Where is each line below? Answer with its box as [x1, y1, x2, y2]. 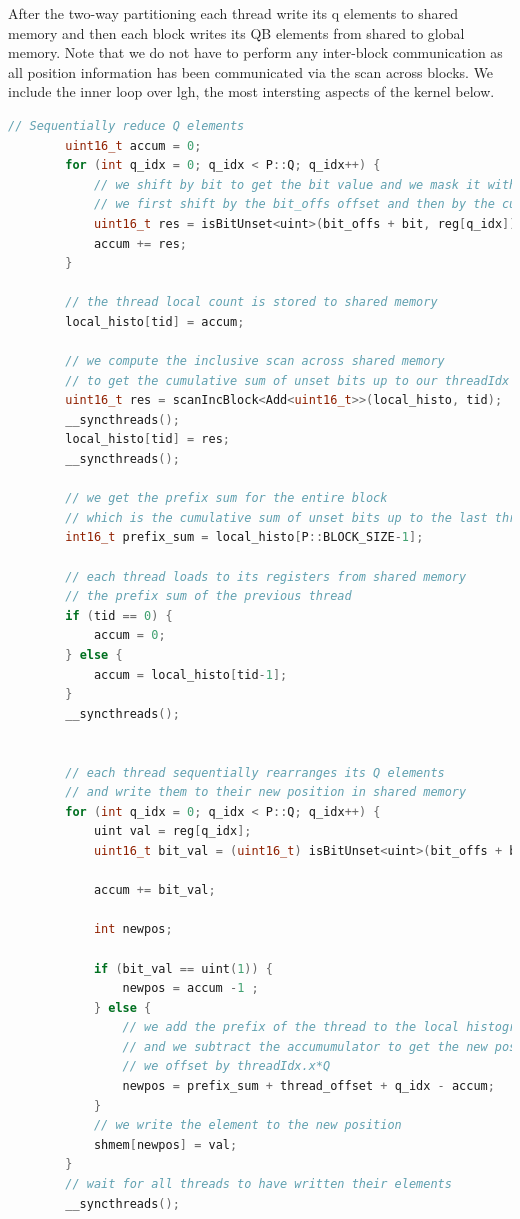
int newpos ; [93, 922, 173, 937]
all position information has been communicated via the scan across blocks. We [8, 61, 494, 82]
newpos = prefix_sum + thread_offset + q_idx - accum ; [122, 1079, 495, 1094]
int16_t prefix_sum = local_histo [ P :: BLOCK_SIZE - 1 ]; [65, 530, 424, 545]
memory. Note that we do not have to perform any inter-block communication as [8, 42, 503, 63]
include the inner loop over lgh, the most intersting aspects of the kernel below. [8, 81, 495, 102]
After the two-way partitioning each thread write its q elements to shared [8, 3, 458, 23]
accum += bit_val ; [93, 883, 216, 898]
